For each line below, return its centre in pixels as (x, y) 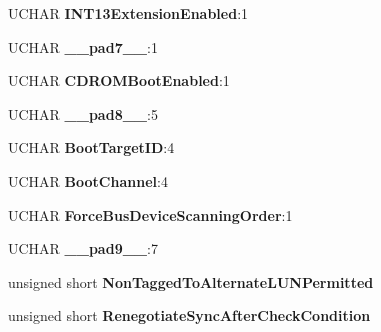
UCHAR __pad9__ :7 (83, 248)
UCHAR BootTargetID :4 (91, 147)
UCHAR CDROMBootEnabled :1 (119, 80)
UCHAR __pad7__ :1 (83, 46)
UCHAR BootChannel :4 (88, 180)
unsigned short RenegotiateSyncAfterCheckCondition (189, 315)
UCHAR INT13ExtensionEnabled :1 (128, 13)
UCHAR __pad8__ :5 (83, 113)
